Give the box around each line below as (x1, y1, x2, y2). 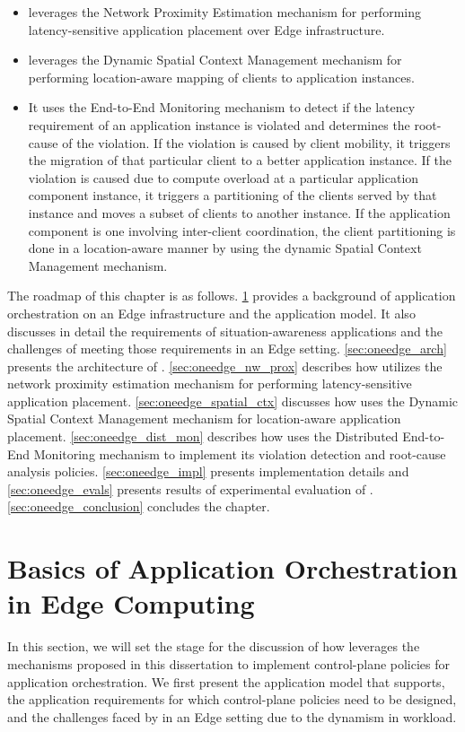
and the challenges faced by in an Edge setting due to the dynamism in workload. (7, 707, 457, 726)
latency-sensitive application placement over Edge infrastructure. (28, 20, 385, 39)
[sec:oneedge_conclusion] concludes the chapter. (7, 497, 270, 516)
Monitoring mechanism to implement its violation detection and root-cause (33, 444, 446, 463)
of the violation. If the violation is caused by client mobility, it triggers (62, 133, 451, 152)
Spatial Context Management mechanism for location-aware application (7, 409, 401, 428)
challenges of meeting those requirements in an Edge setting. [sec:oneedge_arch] (7, 339, 447, 358)
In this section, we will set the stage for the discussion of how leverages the (7, 637, 420, 656)
